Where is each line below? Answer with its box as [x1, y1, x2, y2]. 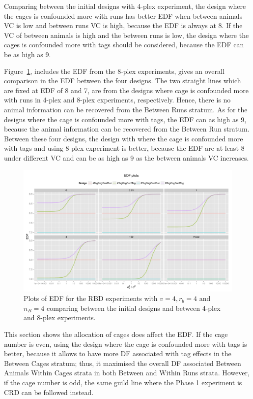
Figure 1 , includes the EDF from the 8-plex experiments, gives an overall [4, 66, 225, 76]
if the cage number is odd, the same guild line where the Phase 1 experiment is [4, 377, 242, 388]
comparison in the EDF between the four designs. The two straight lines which [4, 75, 241, 86]
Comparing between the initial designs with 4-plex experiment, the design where [4, 1, 246, 11]
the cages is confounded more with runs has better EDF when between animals [4, 10, 243, 21]
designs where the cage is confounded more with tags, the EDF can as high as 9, [4, 114, 247, 124]
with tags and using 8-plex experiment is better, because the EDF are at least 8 [4, 143, 245, 153]
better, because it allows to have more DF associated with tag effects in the [4, 348, 231, 359]
